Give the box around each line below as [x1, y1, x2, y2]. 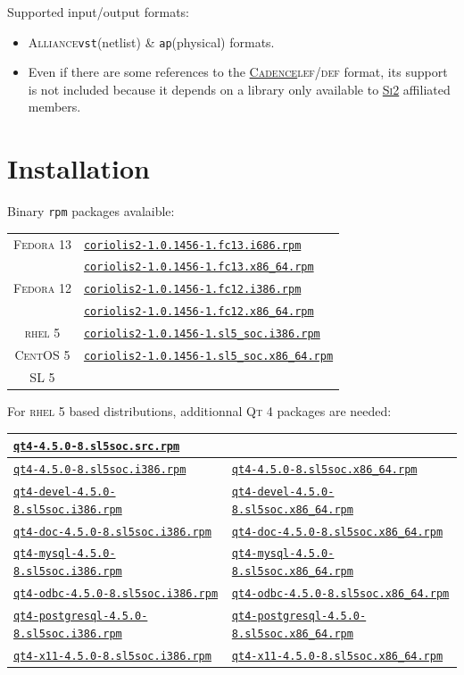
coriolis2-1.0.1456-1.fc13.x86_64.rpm [83, 261, 314, 274]
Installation [7, 150, 150, 187]
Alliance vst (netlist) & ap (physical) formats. [28, 32, 275, 51]
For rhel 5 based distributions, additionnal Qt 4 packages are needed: [7, 402, 392, 421]
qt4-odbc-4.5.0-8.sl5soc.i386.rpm [13, 587, 219, 601]
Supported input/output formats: [7, 3, 190, 21]
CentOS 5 [14, 346, 70, 364]
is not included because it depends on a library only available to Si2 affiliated [28, 79, 451, 98]
